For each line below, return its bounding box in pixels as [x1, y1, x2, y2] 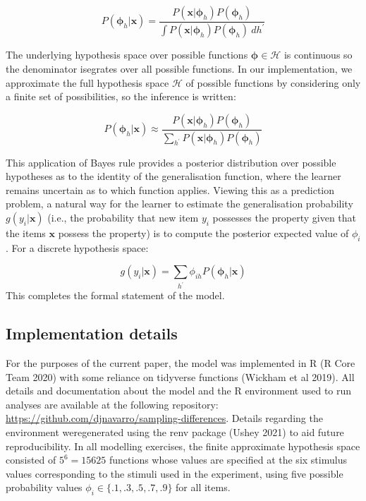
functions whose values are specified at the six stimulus [109, 452, 347, 467]
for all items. [176, 480, 231, 495]
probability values [6, 480, 83, 495]
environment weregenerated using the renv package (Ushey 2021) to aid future [6, 425, 344, 440]
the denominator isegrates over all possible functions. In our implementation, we [6, 61, 353, 76]
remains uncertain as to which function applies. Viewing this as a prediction [6, 182, 335, 197]
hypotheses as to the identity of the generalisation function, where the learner [6, 169, 341, 183]
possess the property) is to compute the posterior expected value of [58, 226, 349, 240]
